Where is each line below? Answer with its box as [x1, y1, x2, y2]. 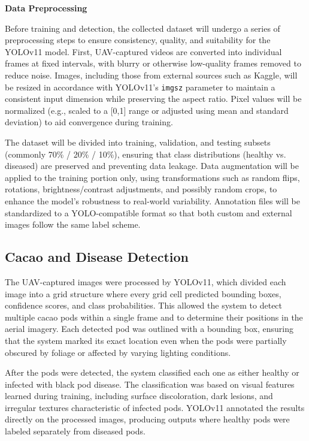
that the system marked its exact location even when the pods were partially [5, 334, 287, 346]
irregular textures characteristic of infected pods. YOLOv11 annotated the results [5, 401, 305, 413]
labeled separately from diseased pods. [5, 425, 146, 437]
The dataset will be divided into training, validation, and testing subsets [5, 136, 271, 148]
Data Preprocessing [5, 2, 87, 14]
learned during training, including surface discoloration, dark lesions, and [5, 389, 273, 402]
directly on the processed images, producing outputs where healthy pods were [5, 413, 290, 425]
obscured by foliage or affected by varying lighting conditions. [5, 346, 231, 358]
